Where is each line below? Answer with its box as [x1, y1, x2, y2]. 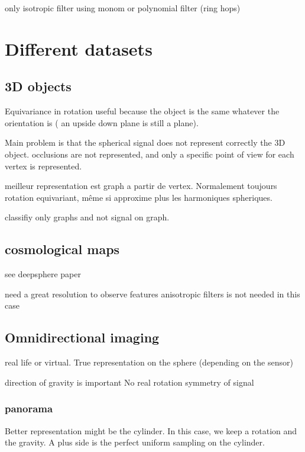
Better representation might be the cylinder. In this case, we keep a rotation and [5, 424, 297, 437]
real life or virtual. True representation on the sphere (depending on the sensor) [5, 356, 293, 368]
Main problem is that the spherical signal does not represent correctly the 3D [5, 136, 285, 149]
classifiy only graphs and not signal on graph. [5, 211, 170, 223]
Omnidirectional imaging [5, 328, 160, 347]
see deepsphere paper [5, 268, 81, 280]
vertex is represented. [5, 159, 82, 172]
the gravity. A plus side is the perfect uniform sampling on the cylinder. [5, 436, 265, 448]
